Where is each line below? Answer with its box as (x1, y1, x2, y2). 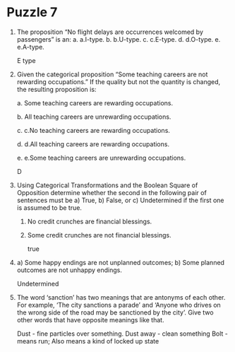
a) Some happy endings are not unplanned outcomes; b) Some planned (16, 258, 225, 266)
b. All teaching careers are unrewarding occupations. (16, 112, 171, 121)
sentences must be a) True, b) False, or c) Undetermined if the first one (16, 196, 224, 204)
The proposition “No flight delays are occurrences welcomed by (16, 28, 204, 36)
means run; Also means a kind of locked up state (16, 336, 159, 345)
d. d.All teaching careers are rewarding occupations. (16, 139, 170, 148)
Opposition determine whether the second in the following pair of (16, 188, 207, 196)
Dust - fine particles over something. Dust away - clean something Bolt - (16, 329, 229, 338)
